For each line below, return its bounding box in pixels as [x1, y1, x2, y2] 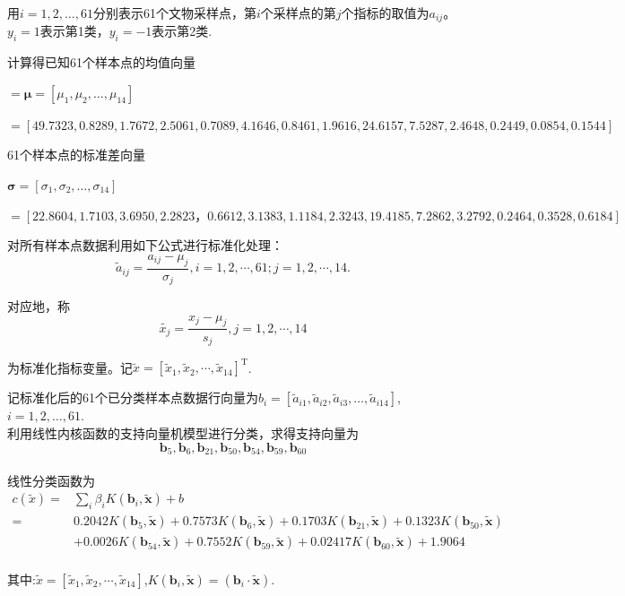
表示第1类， [39, 22, 109, 40]
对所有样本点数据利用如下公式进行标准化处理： [7, 236, 283, 255]
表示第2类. [152, 22, 213, 40]
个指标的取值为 [341, 4, 430, 22]
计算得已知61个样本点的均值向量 [7, 53, 195, 72]
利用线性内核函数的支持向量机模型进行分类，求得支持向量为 [7, 424, 359, 443]
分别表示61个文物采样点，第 [92, 4, 256, 22]
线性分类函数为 [7, 471, 95, 489]
